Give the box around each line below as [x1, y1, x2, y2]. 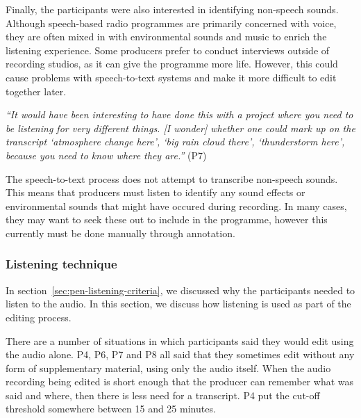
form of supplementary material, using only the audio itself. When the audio [6, 360, 331, 375]
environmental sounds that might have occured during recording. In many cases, [6, 198, 347, 213]
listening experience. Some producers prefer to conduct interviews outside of [6, 42, 330, 57]
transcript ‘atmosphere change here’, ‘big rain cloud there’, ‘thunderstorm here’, [6, 134, 345, 149]
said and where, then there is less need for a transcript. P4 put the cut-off [6, 387, 320, 402]
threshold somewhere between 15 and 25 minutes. [6, 401, 216, 416]
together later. [6, 83, 67, 98]
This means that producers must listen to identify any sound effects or [6, 185, 305, 200]
